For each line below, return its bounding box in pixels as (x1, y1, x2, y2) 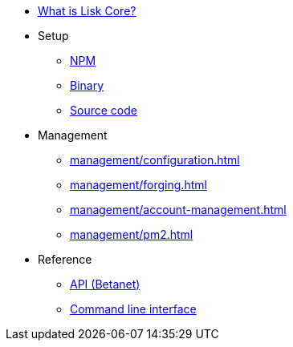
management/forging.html (70, 178, 207, 192)
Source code (70, 103, 137, 117)
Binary (70, 79, 104, 92)
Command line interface (70, 302, 197, 316)
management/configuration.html (70, 153, 240, 167)
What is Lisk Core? (38, 4, 136, 18)
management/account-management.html (70, 203, 287, 216)
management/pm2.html (70, 228, 193, 241)
